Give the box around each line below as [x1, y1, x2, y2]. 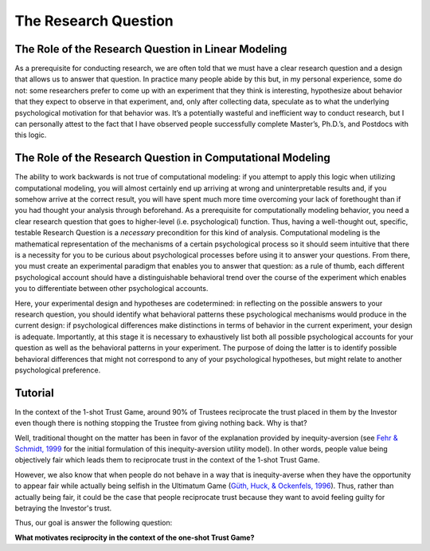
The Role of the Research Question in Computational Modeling [14, 152, 330, 165]
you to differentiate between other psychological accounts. [14, 284, 209, 293]
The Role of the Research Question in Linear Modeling [14, 42, 287, 56]
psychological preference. [14, 365, 101, 375]
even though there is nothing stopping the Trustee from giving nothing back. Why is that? [14, 419, 307, 428]
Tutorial [14, 386, 55, 399]
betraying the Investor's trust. [14, 503, 111, 513]
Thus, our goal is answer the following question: [14, 518, 173, 528]
